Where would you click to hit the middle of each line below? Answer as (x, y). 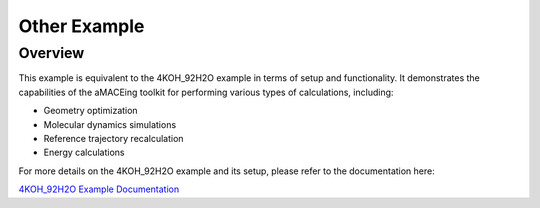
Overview (51, 53)
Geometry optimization (91, 111)
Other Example (81, 26)
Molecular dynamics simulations (110, 124)
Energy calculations (84, 152)
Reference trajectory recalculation (113, 138)
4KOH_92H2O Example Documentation (99, 189)
